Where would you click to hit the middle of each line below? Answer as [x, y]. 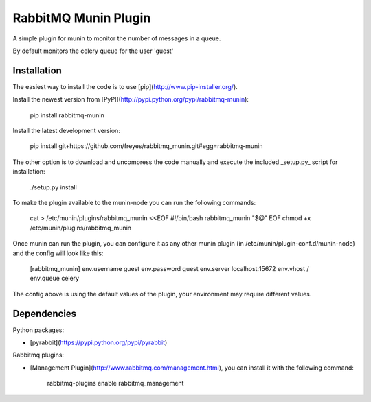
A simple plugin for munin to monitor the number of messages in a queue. [117, 38]
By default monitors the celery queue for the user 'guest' [93, 51]
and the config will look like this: [58, 253]
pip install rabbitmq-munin [67, 115]
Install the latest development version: [66, 131]
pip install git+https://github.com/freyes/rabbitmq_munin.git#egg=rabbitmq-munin [147, 146]
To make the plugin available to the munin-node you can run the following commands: [134, 202]
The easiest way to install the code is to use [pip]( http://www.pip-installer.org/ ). [125, 86]
